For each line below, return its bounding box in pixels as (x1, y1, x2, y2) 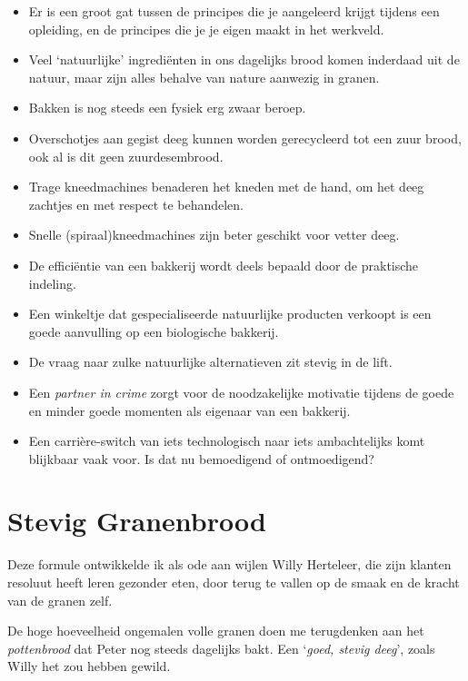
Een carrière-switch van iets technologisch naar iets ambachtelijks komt (28, 431, 425, 450)
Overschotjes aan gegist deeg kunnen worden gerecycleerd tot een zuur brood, (28, 128, 462, 147)
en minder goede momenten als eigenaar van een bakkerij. (28, 400, 351, 419)
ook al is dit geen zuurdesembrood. (28, 146, 224, 165)
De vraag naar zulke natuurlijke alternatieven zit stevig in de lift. (28, 352, 393, 371)
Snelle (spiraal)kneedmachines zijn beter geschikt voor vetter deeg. (28, 225, 400, 244)
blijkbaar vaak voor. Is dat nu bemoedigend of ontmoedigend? (28, 449, 374, 468)
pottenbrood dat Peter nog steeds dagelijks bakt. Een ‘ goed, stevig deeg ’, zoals (7, 638, 435, 657)
